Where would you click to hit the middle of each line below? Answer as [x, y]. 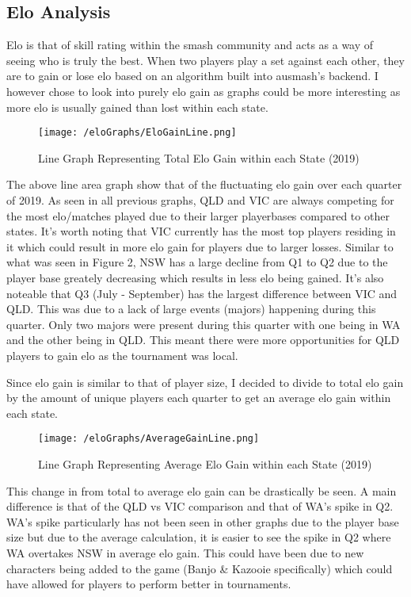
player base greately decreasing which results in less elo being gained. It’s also [195, 277]
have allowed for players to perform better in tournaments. [149, 584]
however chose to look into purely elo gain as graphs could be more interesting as [204, 91]
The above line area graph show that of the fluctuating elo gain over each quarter [204, 184]
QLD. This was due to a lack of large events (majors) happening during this [191, 309]
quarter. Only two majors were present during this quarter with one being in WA [204, 324]
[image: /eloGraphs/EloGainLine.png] [137, 133]
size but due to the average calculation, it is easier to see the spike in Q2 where [199, 537]
